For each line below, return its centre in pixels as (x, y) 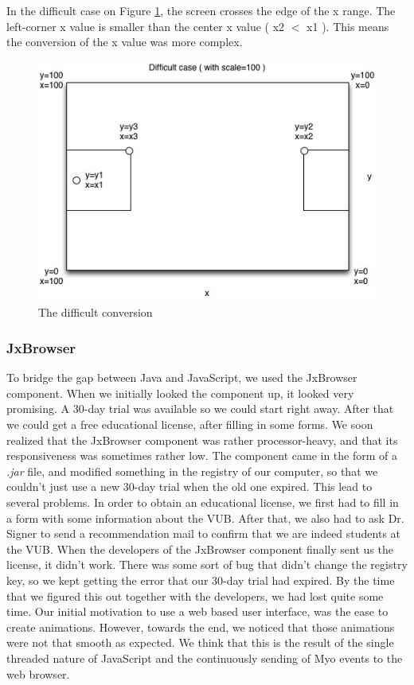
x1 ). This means (348, 26)
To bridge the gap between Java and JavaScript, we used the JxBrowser (182, 378)
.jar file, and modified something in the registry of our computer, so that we (192, 471)
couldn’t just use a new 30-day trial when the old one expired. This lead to (189, 487)
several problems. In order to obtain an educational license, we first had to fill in (203, 502)
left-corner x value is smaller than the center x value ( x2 (146, 26)
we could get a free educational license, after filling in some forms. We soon (190, 424)
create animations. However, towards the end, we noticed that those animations (201, 627)
